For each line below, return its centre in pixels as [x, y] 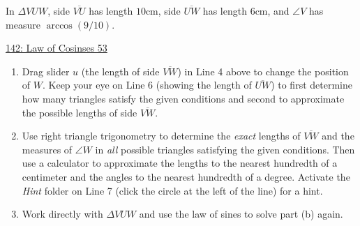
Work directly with [62, 214]
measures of [47, 149]
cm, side [163, 10]
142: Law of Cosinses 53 [57, 48]
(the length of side [120, 71]
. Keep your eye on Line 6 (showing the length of [147, 85]
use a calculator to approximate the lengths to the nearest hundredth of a [180, 163]
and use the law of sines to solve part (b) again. [241, 214]
